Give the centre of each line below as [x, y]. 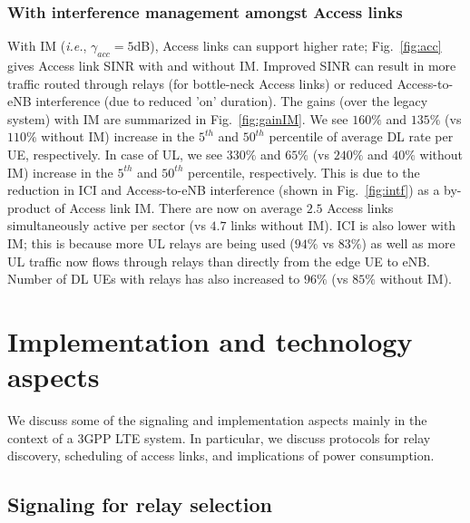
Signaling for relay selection [140, 504]
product [29, 207]
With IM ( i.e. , [47, 46]
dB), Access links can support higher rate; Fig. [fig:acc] [288, 46]
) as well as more [408, 242]
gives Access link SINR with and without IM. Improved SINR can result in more [232, 66]
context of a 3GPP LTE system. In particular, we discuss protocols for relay [219, 437]
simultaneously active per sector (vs [107, 225]
